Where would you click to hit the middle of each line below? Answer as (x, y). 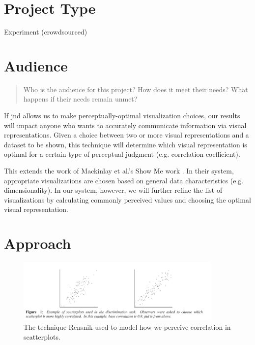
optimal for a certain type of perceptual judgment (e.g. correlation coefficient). (122, 154)
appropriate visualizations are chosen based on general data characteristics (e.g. (124, 180)
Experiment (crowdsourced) (46, 32)
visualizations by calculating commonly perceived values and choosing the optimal (127, 199)
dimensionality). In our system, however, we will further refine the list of (113, 190)
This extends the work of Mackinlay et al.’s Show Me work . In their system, (119, 171)
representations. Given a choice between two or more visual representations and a (127, 135)
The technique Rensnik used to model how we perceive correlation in (127, 327)
